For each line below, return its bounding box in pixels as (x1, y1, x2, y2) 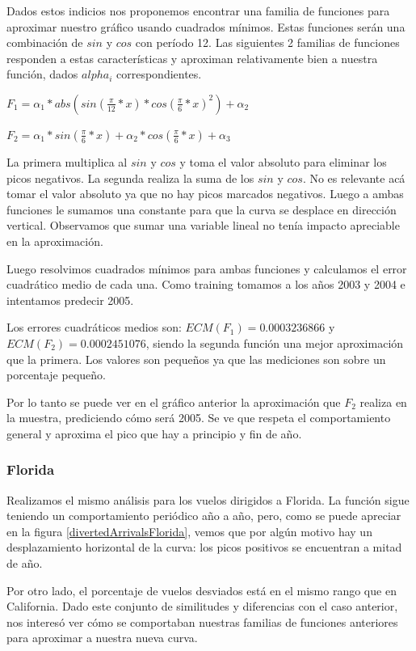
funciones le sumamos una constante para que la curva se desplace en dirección (6, 201, 397, 218)
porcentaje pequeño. (6, 366, 106, 383)
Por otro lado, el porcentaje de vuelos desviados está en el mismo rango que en (6, 581, 397, 598)
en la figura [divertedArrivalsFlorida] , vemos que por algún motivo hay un (6, 522, 372, 539)
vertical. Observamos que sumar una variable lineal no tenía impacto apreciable (6, 217, 400, 234)
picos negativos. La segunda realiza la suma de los (6, 169, 254, 186)
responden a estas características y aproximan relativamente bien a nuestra (6, 49, 378, 66)
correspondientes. (116, 66, 202, 82)
